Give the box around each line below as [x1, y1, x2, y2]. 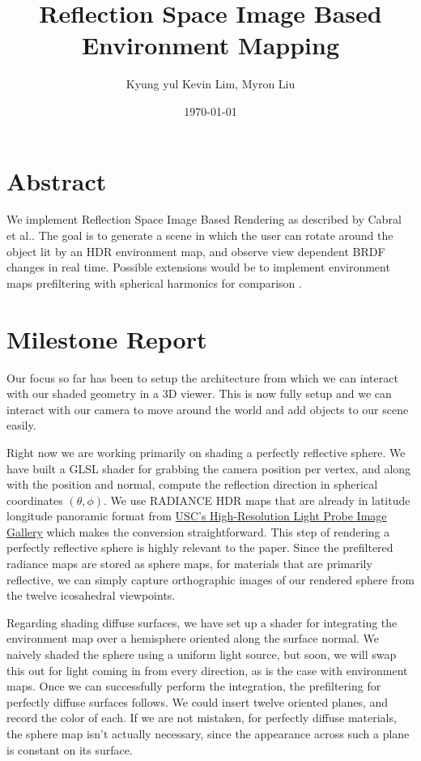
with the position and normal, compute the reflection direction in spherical [6, 476, 378, 493]
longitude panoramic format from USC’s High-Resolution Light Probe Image [6, 507, 387, 524]
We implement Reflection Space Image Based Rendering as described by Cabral [6, 211, 402, 228]
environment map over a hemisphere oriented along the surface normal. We [6, 630, 380, 647]
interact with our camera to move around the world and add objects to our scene [6, 400, 409, 417]
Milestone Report [6, 322, 207, 355]
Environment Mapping [81, 28, 340, 62]
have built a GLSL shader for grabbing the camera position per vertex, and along [6, 460, 411, 477]
